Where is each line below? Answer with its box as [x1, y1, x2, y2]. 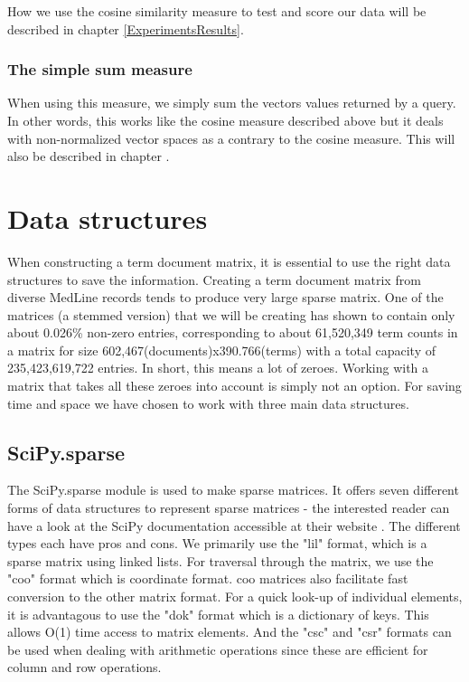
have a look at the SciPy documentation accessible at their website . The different [7, 516, 461, 535]
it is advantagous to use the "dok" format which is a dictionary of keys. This [7, 604, 429, 623]
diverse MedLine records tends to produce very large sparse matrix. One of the [7, 288, 444, 307]
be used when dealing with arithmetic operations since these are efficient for [7, 639, 428, 658]
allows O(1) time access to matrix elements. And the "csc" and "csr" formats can [7, 622, 452, 641]
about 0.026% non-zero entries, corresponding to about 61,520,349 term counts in [7, 323, 458, 342]
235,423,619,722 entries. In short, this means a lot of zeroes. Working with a [7, 358, 429, 377]
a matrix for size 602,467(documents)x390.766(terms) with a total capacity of [7, 340, 436, 359]
